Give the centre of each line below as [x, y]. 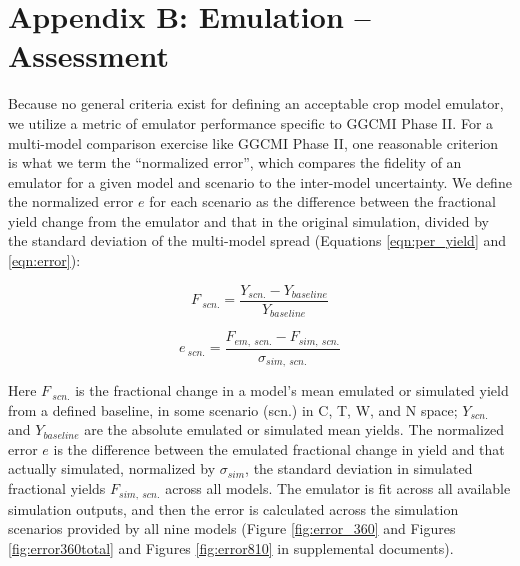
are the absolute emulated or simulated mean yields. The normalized [294, 429]
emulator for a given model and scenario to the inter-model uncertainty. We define [260, 181]
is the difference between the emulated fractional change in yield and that [279, 448]
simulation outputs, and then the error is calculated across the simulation [233, 508]
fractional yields [57, 488]
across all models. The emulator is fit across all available [338, 488]
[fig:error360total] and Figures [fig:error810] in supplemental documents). [231, 547]
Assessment [89, 55]
